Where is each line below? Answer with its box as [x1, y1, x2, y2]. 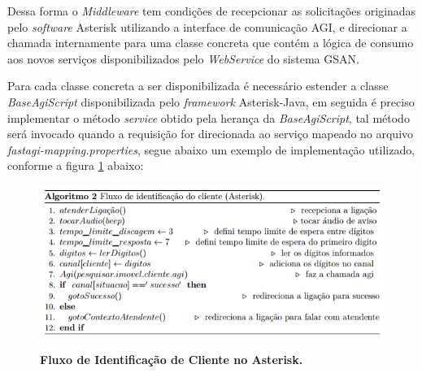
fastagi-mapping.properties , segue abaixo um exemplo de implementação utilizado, [7, 141, 415, 158]
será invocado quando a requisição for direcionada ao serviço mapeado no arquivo [7, 125, 414, 142]
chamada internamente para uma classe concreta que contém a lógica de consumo [7, 34, 414, 51]
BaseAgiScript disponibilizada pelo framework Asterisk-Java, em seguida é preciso [7, 93, 415, 110]
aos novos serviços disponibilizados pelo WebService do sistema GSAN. [7, 50, 359, 67]
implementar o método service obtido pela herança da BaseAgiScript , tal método [7, 109, 410, 126]
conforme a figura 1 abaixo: [7, 157, 144, 174]
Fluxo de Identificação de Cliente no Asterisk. [40, 350, 303, 367]
